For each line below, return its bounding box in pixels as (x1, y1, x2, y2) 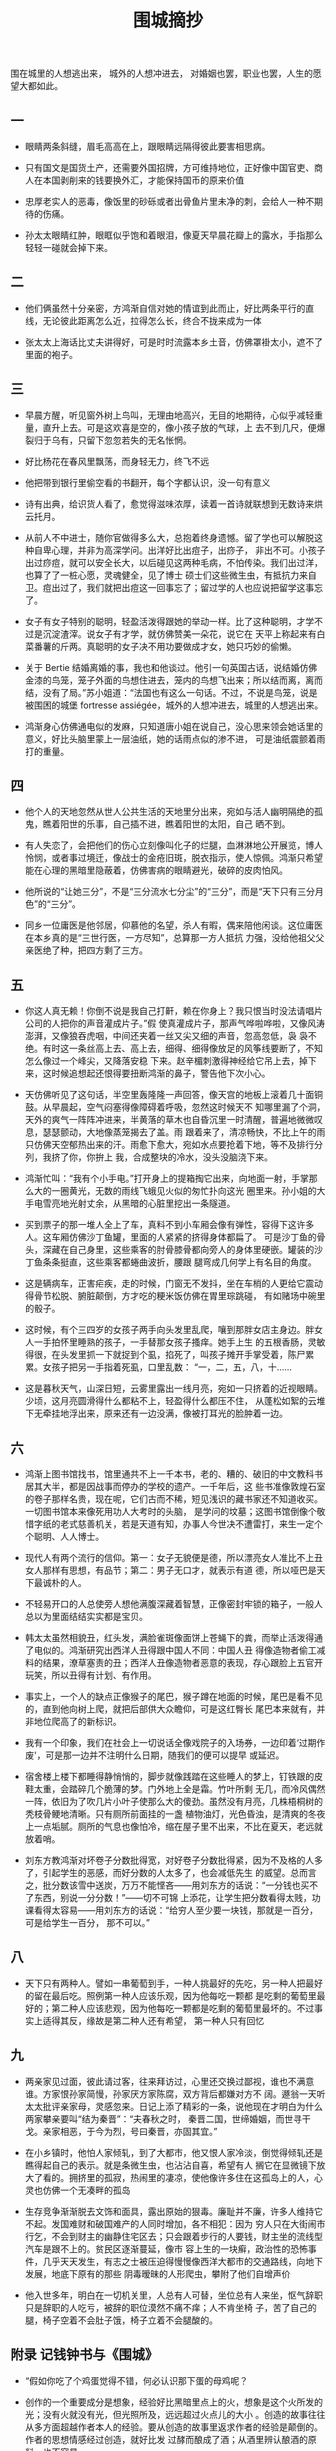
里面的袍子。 (24, 348, 78, 360)
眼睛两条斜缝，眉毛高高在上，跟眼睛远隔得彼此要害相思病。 (24, 141, 271, 152)
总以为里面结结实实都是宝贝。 (24, 1611, 148, 1623)
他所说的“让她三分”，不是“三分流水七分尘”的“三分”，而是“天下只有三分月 (24, 886, 324, 898)
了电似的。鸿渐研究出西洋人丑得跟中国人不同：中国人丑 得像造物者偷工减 (24, 1644, 326, 1656)
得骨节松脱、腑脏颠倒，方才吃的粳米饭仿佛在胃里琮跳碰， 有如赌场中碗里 (24, 1290, 326, 1302)
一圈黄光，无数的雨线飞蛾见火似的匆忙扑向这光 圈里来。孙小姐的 (51, 1185, 317, 1197)
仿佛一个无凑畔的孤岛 (42, 2184, 131, 2196)
